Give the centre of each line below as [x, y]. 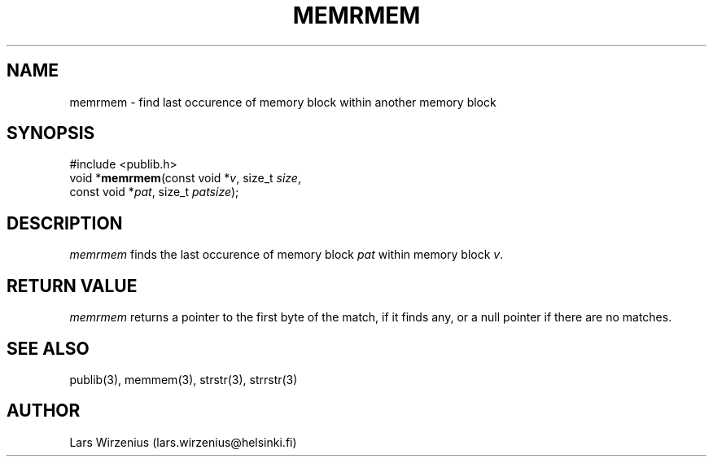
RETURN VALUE [72, 286]
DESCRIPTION [65, 223]
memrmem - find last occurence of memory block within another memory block [283, 102]
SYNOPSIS [51, 133]
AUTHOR [44, 411]
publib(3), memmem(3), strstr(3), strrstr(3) [184, 379]
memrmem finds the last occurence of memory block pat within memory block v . [287, 255]
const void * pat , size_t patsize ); [154, 192]
